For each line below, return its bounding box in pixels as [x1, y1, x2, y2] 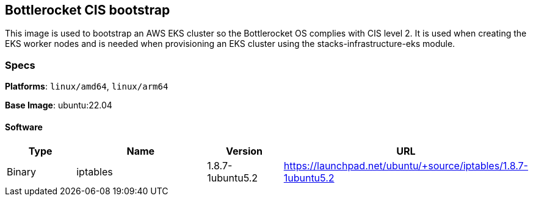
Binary [7, 166, 37, 178]
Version [225, 145, 263, 158]
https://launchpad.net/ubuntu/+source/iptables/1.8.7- [283, 160, 528, 172]
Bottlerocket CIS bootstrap [5, 2, 170, 18]
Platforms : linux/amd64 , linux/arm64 [5, 81, 169, 92]
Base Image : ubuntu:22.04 [5, 100, 112, 111]
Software [5, 121, 43, 132]
